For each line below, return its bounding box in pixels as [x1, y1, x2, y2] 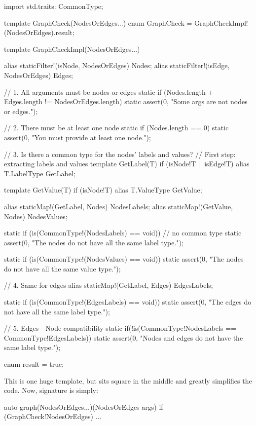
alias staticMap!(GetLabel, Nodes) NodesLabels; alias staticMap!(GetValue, [4, 201, 233, 211]
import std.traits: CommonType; [4, 1, 103, 11]
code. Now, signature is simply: [4, 385, 98, 395]
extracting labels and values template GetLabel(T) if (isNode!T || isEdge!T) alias [4, 158, 250, 169]
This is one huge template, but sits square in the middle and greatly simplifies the [4, 375, 252, 386]
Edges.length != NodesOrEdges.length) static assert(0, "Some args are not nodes [4, 96, 248, 107]
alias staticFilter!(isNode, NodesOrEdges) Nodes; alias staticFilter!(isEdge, [4, 60, 230, 71]
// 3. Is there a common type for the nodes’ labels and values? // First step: [4, 149, 236, 159]
